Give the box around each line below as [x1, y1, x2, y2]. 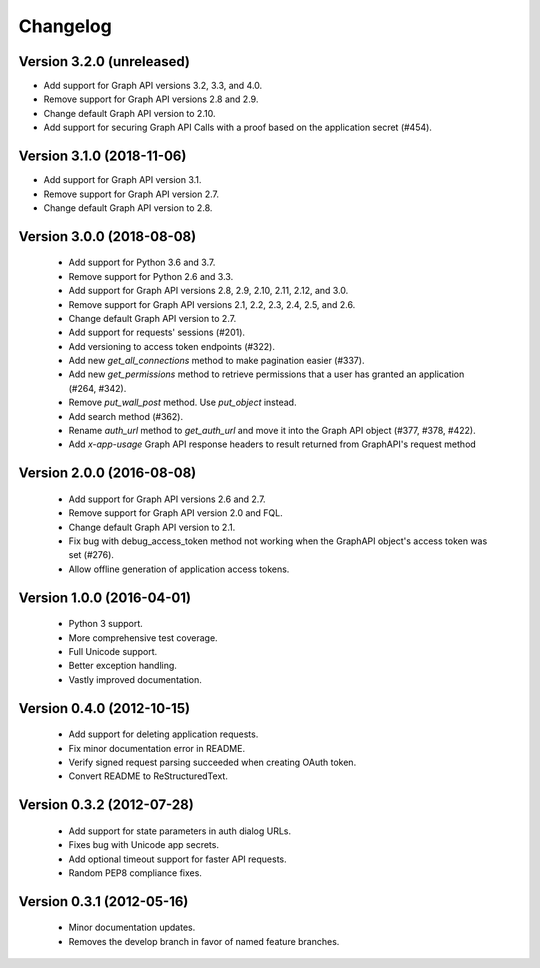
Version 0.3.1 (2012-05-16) [18, 893, 189, 910]
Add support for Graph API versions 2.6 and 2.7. [68, 493, 266, 505]
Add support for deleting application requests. [68, 728, 259, 740]
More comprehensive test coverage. [68, 631, 219, 644]
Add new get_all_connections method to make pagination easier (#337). [68, 355, 365, 367]
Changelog [18, 15, 112, 37]
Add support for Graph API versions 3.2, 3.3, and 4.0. [43, 80, 263, 92]
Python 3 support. [68, 618, 144, 630]
